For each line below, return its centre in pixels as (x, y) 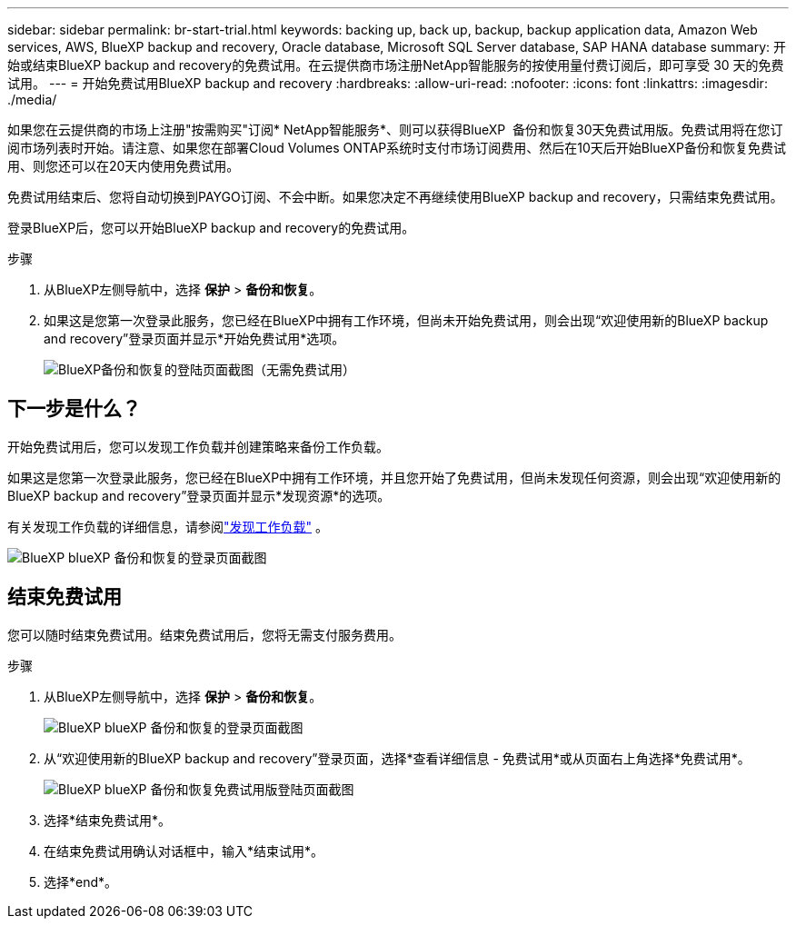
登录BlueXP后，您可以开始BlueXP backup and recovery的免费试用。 (211, 228)
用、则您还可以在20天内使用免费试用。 (124, 166)
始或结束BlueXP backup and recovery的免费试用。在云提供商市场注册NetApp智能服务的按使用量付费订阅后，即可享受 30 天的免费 (396, 65)
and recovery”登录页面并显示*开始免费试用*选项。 (194, 339)
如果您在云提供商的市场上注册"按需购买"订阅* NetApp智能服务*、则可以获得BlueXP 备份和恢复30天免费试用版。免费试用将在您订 (395, 129)
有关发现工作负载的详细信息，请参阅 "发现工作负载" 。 (168, 526)
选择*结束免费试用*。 (108, 820)
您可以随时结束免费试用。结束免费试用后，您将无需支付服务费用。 (204, 634)
